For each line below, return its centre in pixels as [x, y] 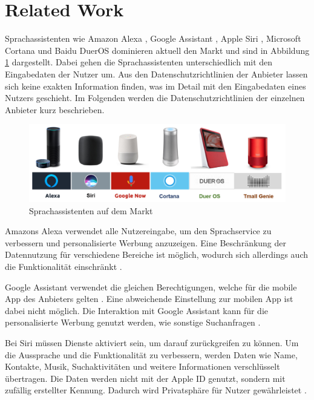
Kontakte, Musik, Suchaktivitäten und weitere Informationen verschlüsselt [142, 366]
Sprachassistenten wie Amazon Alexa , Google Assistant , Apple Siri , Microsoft [153, 38]
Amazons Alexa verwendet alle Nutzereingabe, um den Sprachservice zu [138, 231]
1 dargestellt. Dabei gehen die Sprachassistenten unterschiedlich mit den [139, 62]
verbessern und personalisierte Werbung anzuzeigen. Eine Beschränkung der [146, 242]
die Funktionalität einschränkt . [64, 267]
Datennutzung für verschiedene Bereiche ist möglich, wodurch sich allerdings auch [156, 254]
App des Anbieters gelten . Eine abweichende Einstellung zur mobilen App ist [149, 299]
